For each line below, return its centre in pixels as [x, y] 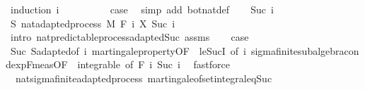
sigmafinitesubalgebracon [305, 50]
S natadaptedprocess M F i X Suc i [93, 23]
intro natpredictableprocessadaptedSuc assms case [129, 37]
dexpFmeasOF [37, 64]
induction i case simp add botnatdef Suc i [142, 9]
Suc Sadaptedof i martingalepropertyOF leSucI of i [128, 50]
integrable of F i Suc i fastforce [154, 64]
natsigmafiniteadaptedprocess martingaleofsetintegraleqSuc [144, 78]
